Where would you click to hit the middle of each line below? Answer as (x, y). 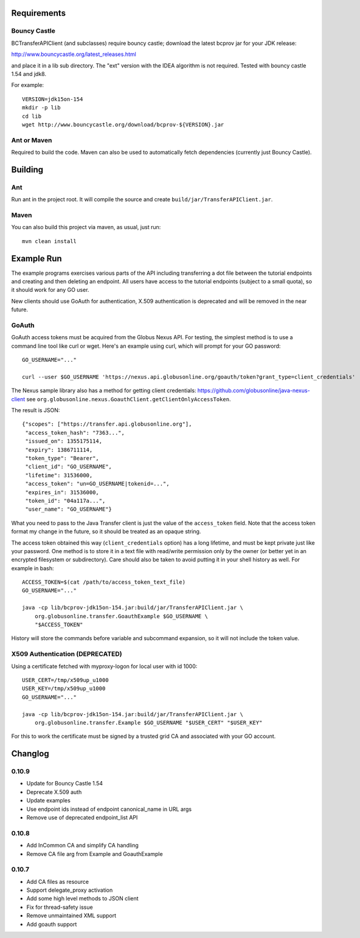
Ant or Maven (32, 140)
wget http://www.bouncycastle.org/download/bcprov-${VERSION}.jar (123, 124)
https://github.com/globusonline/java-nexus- (254, 391)
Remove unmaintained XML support (71, 916)
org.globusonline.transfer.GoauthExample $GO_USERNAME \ (121, 616)
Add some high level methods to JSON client (83, 898)
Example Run (36, 258)
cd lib (32, 116)
